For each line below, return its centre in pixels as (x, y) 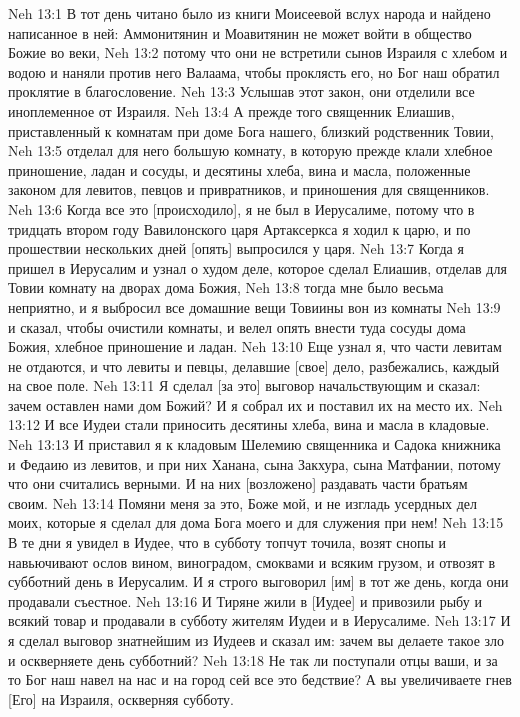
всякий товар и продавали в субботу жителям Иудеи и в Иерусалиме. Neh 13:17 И (259, 620)
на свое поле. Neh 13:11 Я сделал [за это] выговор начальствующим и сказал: (244, 385)
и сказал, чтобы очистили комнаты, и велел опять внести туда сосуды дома (237, 326)
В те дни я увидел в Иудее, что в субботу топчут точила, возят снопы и (227, 542)
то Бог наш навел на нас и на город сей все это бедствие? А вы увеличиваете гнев (260, 679)
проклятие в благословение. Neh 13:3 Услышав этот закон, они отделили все (241, 91)
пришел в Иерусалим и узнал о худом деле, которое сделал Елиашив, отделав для (257, 267)
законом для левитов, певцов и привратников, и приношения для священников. (249, 189)
